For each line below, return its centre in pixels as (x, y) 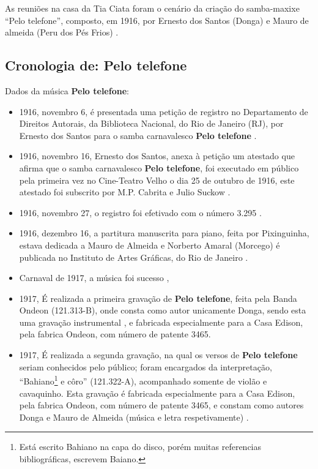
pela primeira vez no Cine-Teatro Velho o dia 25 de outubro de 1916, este (157, 180)
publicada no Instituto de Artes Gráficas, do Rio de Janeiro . (134, 257)
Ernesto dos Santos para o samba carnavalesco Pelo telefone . (138, 135)
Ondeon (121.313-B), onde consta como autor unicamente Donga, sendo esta (163, 310)
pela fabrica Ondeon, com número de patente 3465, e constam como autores (161, 405)
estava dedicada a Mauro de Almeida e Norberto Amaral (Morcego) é (150, 245)
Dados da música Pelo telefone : (67, 90)
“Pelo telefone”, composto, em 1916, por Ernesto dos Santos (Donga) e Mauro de (157, 20)
